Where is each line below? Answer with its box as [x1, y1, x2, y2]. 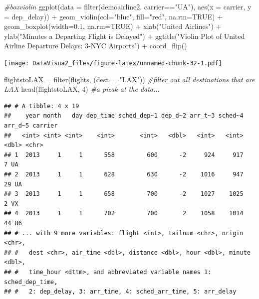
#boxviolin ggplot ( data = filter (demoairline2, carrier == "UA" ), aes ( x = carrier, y [4, 1, 252, 11]
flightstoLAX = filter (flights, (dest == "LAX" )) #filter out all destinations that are [4, 74, 255, 84]
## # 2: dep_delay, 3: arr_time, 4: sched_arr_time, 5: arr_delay [4, 288, 237, 296]
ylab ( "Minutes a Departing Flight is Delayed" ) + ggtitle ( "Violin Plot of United [4, 30, 245, 41]
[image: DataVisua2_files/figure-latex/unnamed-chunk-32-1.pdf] [4, 59, 222, 67]
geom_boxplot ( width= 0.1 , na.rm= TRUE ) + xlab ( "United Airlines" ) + [4, 21, 222, 31]
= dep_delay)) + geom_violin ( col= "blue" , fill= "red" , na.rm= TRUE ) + [4, 11, 223, 21]
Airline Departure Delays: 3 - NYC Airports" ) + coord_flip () [4, 40, 187, 51]
